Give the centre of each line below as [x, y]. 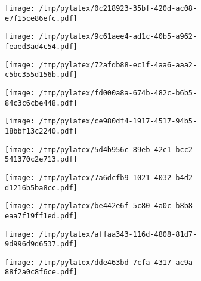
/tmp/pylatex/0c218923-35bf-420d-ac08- [118, 8]
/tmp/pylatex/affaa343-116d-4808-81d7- [118, 234]
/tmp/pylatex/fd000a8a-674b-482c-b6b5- [118, 93]
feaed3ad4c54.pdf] [41, 46]
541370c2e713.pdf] [41, 160]
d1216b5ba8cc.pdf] [41, 188]
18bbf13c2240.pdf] [41, 131]
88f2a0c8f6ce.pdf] [41, 272]
